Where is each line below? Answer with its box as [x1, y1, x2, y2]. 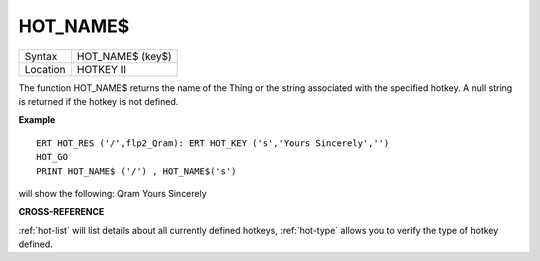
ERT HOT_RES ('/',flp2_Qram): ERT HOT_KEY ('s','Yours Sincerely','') [36, 137, 390, 149]
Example [18, 114, 56, 126]
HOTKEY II [76, 62, 127, 76]
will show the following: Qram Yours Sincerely [18, 187, 207, 199]
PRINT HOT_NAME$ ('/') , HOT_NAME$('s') [36, 165, 237, 177]
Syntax [24, 49, 58, 63]
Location [24, 62, 66, 76]
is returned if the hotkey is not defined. [18, 95, 179, 107]
